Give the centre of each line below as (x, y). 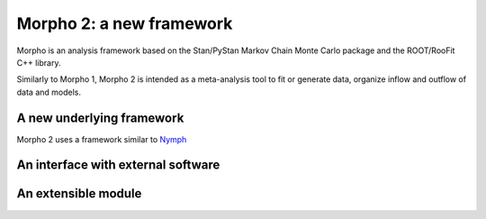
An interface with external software (118, 165)
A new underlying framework (100, 118)
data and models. (49, 92)
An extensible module (79, 194)
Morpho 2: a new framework (125, 23)
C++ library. (39, 62)
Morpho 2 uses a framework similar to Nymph (102, 139)
